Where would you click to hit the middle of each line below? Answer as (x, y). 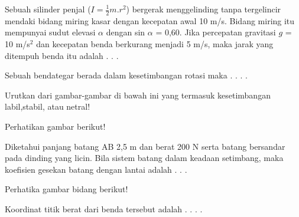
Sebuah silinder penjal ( (48, 9)
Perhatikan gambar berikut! (55, 126)
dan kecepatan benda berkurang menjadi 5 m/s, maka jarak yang (155, 44)
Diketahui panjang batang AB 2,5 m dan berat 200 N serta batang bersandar (145, 146)
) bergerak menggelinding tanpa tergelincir (204, 9)
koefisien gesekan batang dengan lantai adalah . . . (96, 169)
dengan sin (126, 32)
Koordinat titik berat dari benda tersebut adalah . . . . (104, 208)
